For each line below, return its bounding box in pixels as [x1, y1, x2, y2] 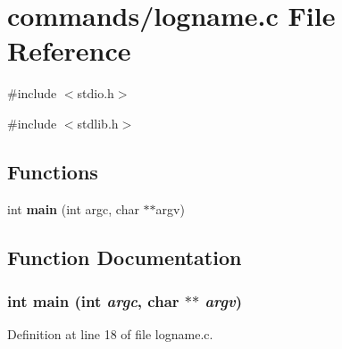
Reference [7, 32, 131, 69]
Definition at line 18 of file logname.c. [7, 325, 213, 344]
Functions [7, 157, 98, 185]
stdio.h [77, 84, 114, 103]
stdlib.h [77, 113, 119, 132]
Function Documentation [7, 243, 242, 270]
